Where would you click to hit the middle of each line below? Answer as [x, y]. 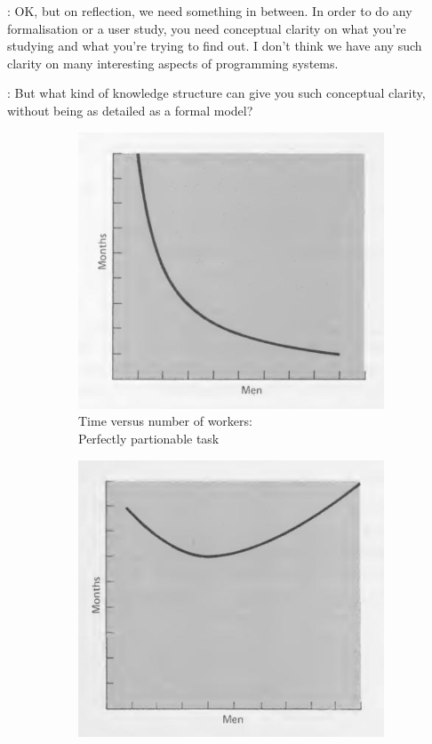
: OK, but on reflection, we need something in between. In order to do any [210, 11]
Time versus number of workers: [165, 421]
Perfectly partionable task [149, 438]
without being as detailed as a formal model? [130, 110]
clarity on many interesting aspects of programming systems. [173, 63]
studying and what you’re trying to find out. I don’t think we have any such [215, 46]
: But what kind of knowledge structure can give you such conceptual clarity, [216, 93]
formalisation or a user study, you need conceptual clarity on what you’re [207, 28]
